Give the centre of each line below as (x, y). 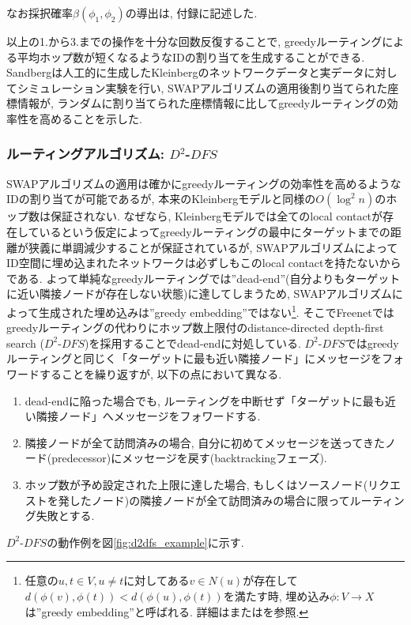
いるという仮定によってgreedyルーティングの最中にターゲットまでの (215, 231)
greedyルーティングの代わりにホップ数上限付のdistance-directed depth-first (195, 328)
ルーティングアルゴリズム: (86, 154)
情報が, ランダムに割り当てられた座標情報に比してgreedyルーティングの (202, 103)
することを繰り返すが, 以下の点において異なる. (160, 373)
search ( (25, 343)
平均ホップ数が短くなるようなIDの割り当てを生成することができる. (191, 56)
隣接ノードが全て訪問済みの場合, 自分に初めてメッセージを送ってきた (205, 442)
